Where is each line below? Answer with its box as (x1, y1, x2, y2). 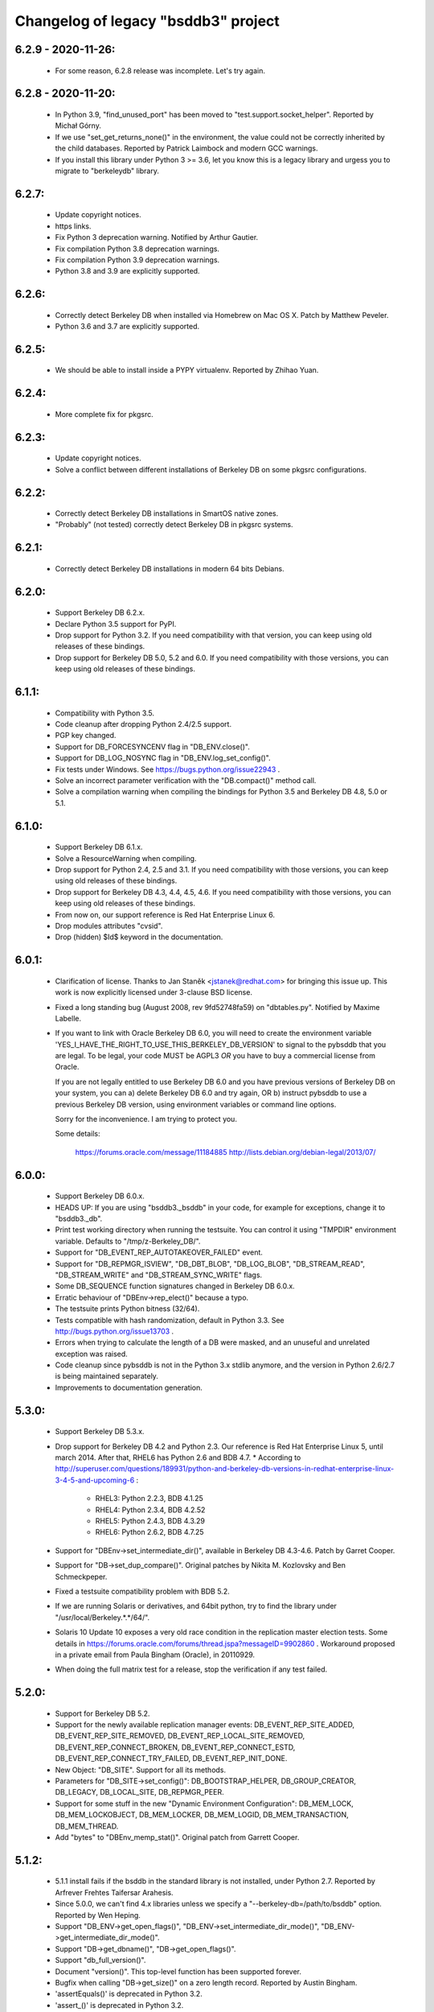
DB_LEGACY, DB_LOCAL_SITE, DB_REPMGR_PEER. (55, 1787, 224, 1797)
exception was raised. (55, 1349, 128, 1359)
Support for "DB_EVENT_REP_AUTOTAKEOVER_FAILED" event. (55, 1247, 263, 1257)
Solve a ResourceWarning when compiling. (55, 853, 197, 863)
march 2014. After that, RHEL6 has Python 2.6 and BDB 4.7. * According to (55, 1453, 301, 1462)
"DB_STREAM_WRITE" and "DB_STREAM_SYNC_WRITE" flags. (55, 1270, 263, 1280)
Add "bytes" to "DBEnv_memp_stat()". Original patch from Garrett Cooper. (55, 1832, 300, 1842)
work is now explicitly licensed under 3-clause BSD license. (55, 987, 253, 997)
